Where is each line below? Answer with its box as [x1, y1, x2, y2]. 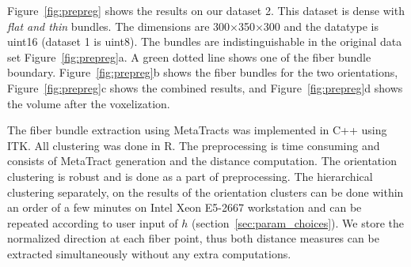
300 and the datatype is [263, 17, 379, 34]
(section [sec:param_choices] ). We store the [192, 214, 404, 231]
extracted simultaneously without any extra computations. [7, 245, 291, 261]
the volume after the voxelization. [7, 95, 170, 111]
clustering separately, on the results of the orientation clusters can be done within [7, 183, 404, 200]
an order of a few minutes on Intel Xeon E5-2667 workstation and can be [7, 199, 362, 216]
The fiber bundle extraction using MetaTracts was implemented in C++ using [7, 122, 387, 138]
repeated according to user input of [7, 214, 178, 231]
